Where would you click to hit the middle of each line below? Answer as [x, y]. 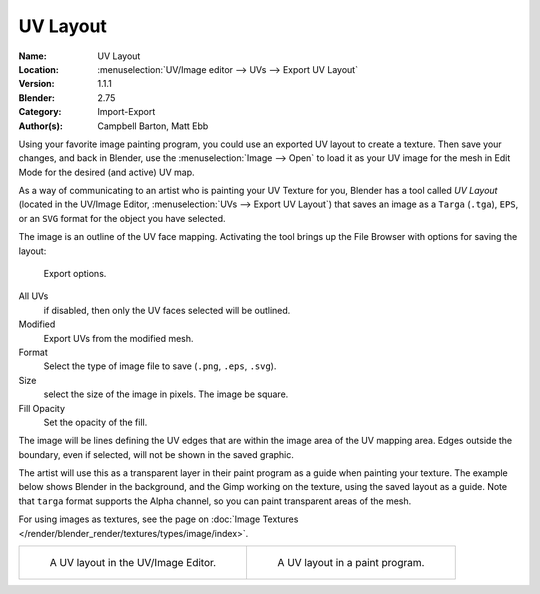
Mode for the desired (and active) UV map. [106, 172]
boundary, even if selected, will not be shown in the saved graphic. [156, 454]
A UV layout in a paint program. [351, 563]
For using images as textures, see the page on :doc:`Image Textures [158, 519]
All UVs [33, 296]
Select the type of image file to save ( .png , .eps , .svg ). [160, 366]
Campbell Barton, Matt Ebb [153, 126]
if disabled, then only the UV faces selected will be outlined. [167, 310]
